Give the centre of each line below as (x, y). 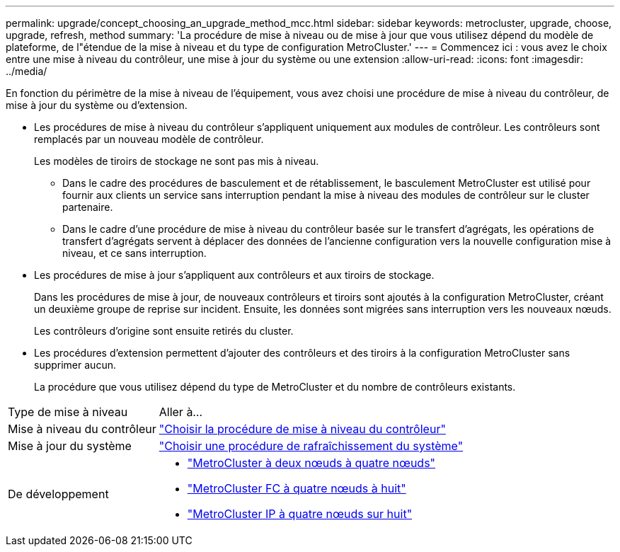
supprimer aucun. (75, 365)
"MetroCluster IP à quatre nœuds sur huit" (300, 514)
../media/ (27, 71)
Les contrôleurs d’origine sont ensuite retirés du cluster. (164, 331)
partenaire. (88, 207)
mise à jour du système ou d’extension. (97, 105)
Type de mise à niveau (68, 412)
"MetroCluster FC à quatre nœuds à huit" (297, 488)
